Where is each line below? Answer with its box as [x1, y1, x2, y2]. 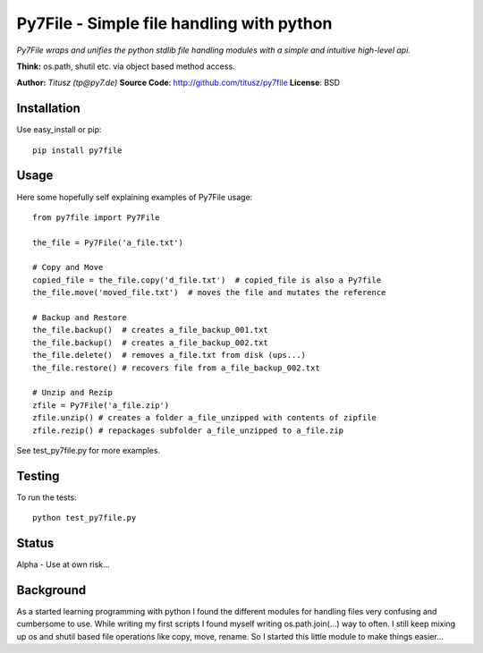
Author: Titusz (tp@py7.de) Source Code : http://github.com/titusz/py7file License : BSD [16, 77, 340, 89]
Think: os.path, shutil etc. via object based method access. [16, 61, 236, 72]
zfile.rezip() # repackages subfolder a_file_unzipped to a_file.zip [32, 425, 344, 436]
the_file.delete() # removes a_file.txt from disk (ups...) [32, 350, 306, 360]
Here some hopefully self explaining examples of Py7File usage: [16, 191, 253, 202]
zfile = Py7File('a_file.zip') [32, 400, 170, 411]
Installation [16, 101, 80, 116]
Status [16, 536, 55, 551]
